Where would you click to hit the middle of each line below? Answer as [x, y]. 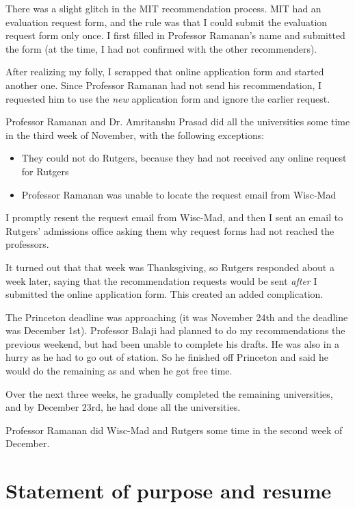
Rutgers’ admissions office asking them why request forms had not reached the [170, 230]
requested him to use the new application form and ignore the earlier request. [168, 98]
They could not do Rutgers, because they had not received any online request [184, 158]
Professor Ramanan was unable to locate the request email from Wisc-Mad [179, 194]
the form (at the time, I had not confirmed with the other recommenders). [161, 48]
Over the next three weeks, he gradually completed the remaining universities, [169, 393]
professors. [27, 244]
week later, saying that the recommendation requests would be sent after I [161, 280]
